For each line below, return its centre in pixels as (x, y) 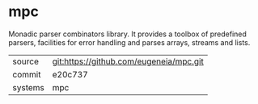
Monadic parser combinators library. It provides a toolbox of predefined (127, 34)
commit (27, 74)
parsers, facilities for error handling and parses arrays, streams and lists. (129, 42)
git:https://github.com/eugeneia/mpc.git (128, 61)
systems (28, 87)
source (25, 61)
